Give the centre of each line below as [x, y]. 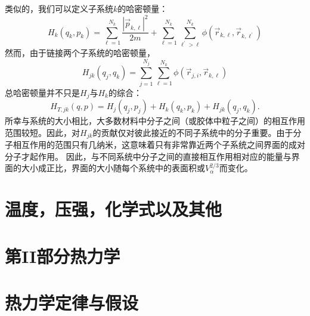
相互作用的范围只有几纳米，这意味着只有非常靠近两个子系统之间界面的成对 [159, 145]
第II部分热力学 [63, 255]
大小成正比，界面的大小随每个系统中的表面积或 [113, 168]
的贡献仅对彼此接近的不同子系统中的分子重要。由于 [193, 132]
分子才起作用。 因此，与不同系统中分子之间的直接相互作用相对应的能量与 [148, 156]
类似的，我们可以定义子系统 [59, 8]
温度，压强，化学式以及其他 [114, 209]
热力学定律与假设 [72, 302]
